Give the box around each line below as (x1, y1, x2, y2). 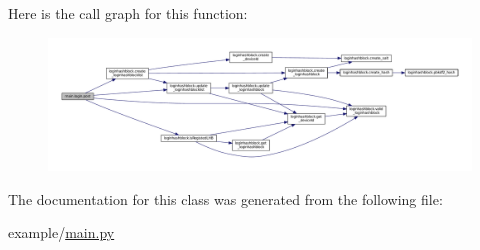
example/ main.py (8, 222, 115, 243)
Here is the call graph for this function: (8, 3, 248, 23)
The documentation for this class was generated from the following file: (8, 188, 443, 209)
